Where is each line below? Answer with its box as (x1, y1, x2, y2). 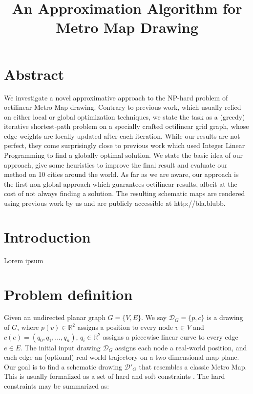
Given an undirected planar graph (4, 312, 105, 322)
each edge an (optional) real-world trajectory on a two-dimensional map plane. (4, 352, 239, 362)
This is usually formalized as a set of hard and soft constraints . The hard (4, 371, 225, 381)
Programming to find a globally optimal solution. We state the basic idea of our (4, 150, 243, 160)
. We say (141, 312, 167, 322)
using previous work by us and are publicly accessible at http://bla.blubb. (4, 198, 226, 208)
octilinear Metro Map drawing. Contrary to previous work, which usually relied (4, 102, 241, 112)
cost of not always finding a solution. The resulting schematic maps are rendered (4, 188, 245, 198)
